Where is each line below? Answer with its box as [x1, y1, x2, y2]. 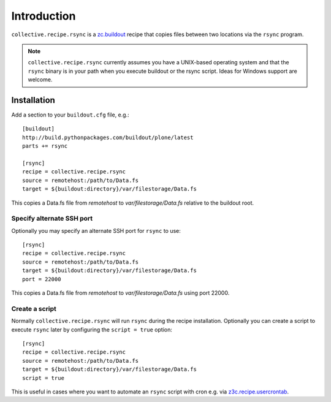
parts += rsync [22, 143, 68, 150]
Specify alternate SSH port [11, 214, 93, 223]
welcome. [28, 76, 53, 83]
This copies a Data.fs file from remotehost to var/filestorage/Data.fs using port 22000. [11, 289, 230, 297]
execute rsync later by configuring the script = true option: [11, 325, 173, 333]
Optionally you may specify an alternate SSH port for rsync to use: [11, 227, 181, 234]
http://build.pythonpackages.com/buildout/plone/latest [22, 134, 194, 141]
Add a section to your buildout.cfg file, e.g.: [11, 111, 129, 119]
